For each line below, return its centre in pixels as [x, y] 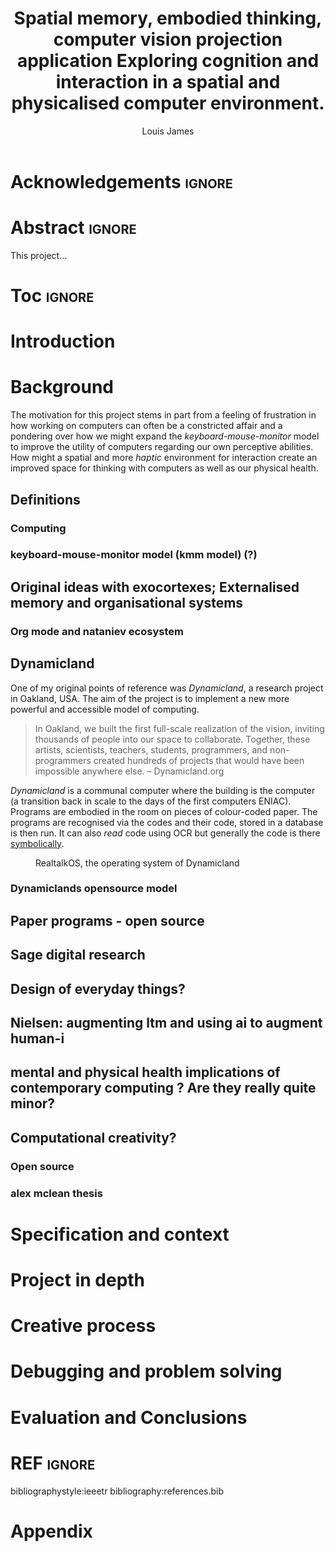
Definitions [45, 499]
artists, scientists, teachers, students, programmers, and [151, 749]
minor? [33, 1103]
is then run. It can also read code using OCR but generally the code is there [165, 833]
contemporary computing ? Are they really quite [163, 1088]
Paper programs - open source [107, 920]
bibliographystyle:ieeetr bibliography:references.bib [117, 1491]
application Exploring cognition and [168, 61]
